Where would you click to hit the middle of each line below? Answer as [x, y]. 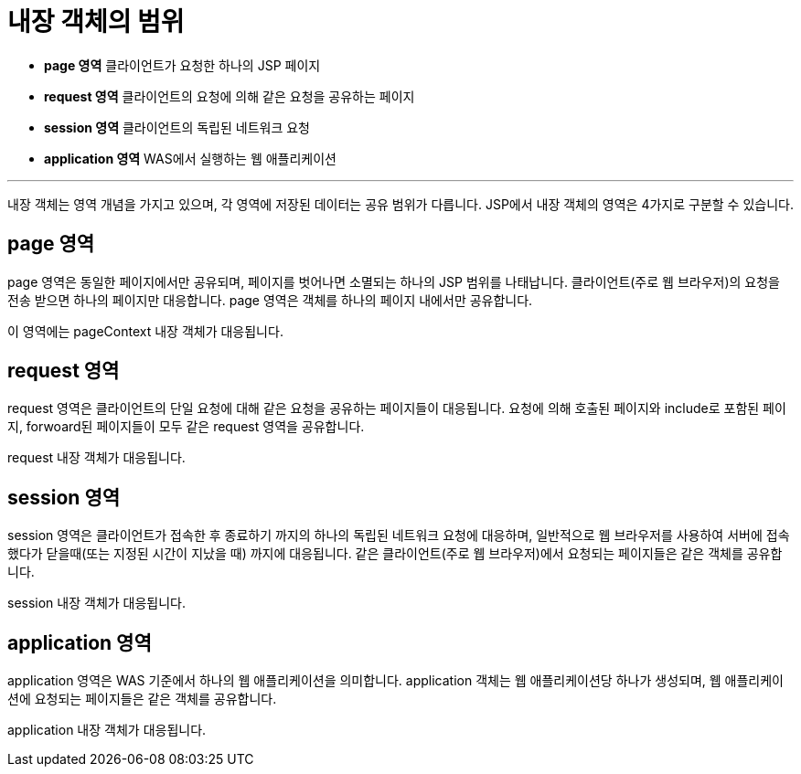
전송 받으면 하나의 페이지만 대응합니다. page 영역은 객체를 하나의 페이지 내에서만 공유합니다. [270, 300]
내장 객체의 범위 [96, 22]
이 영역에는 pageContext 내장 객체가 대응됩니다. [145, 331]
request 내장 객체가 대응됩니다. [96, 458]
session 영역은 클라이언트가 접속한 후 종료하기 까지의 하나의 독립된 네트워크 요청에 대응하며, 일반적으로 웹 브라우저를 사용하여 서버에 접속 [399, 535]
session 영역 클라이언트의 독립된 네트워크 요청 [177, 127]
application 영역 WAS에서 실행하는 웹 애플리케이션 [191, 158]
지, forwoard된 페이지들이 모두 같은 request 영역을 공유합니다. [186, 427]
